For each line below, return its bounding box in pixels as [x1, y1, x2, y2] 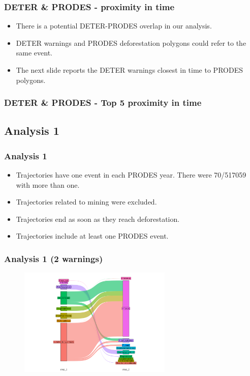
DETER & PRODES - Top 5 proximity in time [4, 96, 202, 109]
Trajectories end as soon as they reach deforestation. [16, 213, 180, 224]
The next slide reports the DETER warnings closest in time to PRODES [16, 65, 243, 75]
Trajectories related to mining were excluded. [16, 196, 157, 207]
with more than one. [16, 179, 80, 190]
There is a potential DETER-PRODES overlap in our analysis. [16, 20, 212, 31]
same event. [16, 47, 53, 58]
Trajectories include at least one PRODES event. [16, 230, 169, 241]
